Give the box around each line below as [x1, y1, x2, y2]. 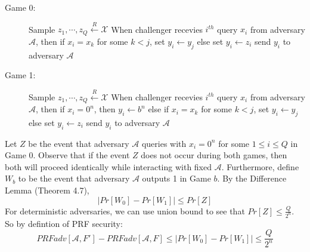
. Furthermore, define [221, 160, 299, 173]
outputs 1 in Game [142, 172, 211, 185]
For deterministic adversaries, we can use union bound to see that [5, 204, 245, 217]
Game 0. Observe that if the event [5, 149, 130, 161]
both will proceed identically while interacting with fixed [5, 160, 212, 173]
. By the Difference [217, 172, 287, 185]
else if [148, 103, 169, 115]
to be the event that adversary [18, 172, 130, 185]
